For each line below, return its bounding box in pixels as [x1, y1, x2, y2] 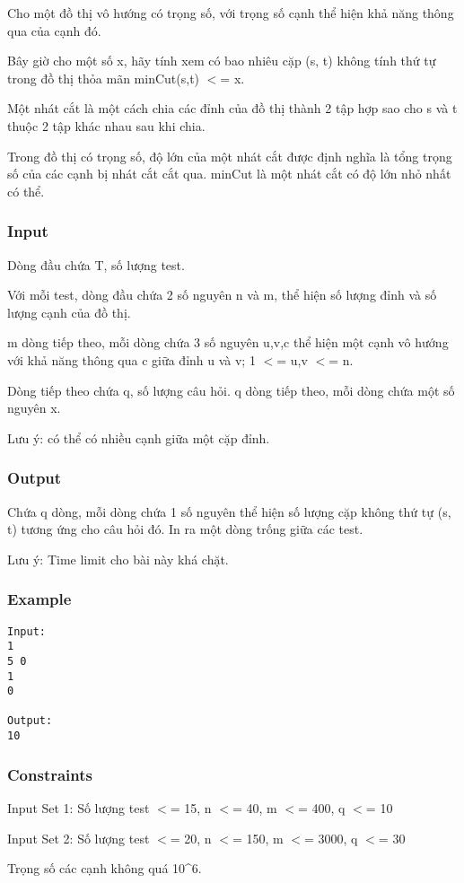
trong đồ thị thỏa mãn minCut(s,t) [7, 68, 200, 87]
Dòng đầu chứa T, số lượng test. [7, 255, 185, 274]
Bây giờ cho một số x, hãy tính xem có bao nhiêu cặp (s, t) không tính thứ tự [7, 51, 436, 70]
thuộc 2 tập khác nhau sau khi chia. [7, 116, 206, 135]
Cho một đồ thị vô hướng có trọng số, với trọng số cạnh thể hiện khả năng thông [7, 4, 454, 22]
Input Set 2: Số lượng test [7, 828, 150, 847]
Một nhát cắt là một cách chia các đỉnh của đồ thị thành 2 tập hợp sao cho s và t [7, 99, 458, 118]
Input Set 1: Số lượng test [7, 799, 150, 817]
